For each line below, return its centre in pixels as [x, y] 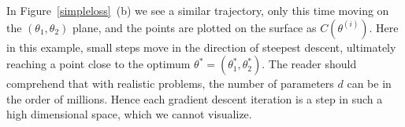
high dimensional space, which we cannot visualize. [129, 114]
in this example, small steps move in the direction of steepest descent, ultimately [201, 47]
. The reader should [309, 64]
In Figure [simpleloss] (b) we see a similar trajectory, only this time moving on [198, 10]
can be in [369, 83]
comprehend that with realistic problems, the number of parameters [170, 83]
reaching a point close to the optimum [98, 64]
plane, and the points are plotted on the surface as [195, 27]
